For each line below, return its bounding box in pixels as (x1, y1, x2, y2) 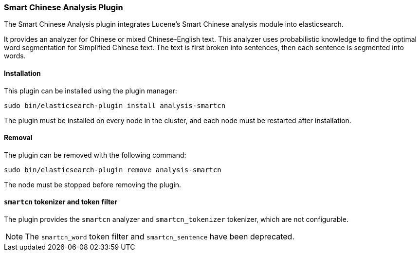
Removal (4, 133, 33, 142)
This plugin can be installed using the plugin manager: (4, 86, 177, 95)
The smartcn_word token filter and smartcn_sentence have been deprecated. (25, 232, 295, 242)
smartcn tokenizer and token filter (4, 198, 117, 206)
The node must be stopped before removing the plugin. (4, 180, 182, 189)
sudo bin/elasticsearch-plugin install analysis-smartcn (4, 101, 226, 109)
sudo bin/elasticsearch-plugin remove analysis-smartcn (4, 165, 221, 174)
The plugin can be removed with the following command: (4, 150, 186, 159)
